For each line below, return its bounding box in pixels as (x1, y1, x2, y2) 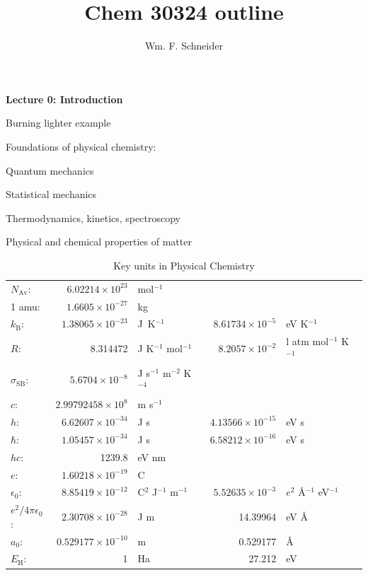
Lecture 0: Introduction (6, 91, 123, 106)
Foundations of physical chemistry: (6, 139, 156, 153)
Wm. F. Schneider (145, 38, 223, 53)
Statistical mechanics (6, 187, 97, 202)
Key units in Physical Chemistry (113, 257, 255, 272)
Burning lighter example (6, 115, 111, 130)
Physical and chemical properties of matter (6, 234, 192, 249)
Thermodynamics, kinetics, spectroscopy (6, 210, 180, 225)
